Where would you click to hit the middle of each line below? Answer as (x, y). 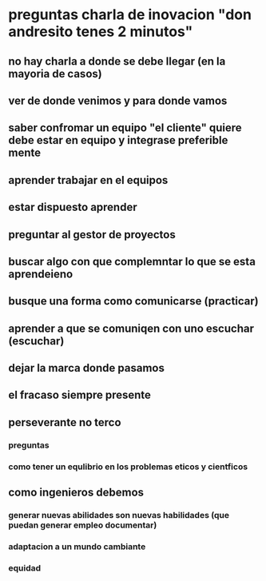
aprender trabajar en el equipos (88, 180)
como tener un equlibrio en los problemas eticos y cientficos (128, 467)
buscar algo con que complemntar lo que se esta (132, 261)
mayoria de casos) (55, 74)
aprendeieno (41, 274)
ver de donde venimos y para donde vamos (118, 100)
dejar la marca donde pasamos (87, 368)
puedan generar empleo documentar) (83, 525)
